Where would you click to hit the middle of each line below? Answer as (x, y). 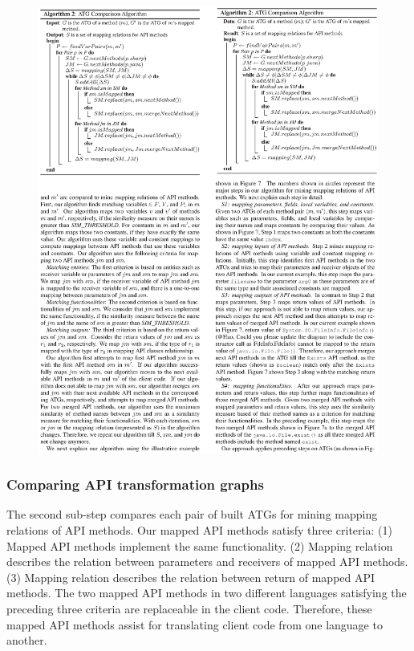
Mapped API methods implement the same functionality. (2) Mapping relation (200, 545)
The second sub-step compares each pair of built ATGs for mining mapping (192, 514)
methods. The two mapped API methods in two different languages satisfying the (207, 593)
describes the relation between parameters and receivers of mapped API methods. (207, 561)
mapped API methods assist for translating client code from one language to (195, 624)
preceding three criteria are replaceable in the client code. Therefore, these (189, 608)
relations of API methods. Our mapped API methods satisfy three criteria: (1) (199, 530)
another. (27, 640)
